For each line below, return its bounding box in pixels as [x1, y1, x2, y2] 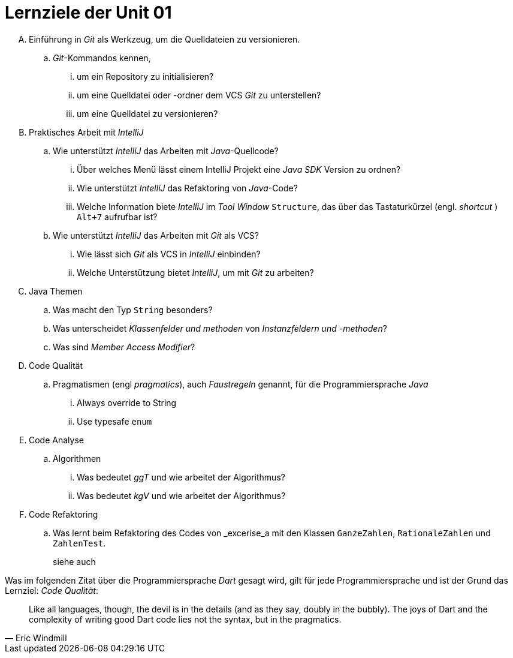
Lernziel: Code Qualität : [5, 585, 98, 596]
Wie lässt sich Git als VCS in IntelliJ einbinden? [77, 248, 261, 259]
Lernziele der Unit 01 [5, 2, 172, 23]
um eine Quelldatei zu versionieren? [77, 108, 218, 119]
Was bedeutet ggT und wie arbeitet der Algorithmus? [77, 471, 285, 482]
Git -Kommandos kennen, [53, 52, 151, 63]
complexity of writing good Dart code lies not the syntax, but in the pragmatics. [29, 614, 342, 624]
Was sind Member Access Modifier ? [53, 341, 195, 352]
